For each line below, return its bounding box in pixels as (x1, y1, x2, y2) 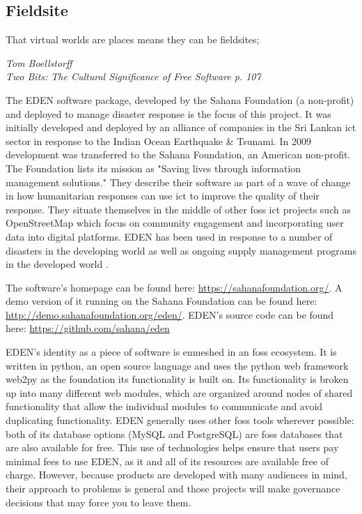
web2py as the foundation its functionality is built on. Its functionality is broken (6, 372, 349, 386)
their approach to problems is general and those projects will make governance (6, 481, 340, 496)
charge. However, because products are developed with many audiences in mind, (6, 467, 347, 482)
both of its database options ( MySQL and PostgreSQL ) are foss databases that (6, 426, 343, 441)
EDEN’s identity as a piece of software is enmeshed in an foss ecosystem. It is (6, 345, 337, 359)
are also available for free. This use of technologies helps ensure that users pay (6, 440, 339, 455)
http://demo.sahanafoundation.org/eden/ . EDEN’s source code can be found (6, 307, 334, 322)
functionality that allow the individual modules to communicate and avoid (6, 399, 323, 414)
